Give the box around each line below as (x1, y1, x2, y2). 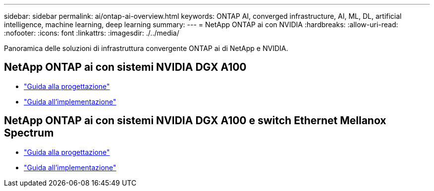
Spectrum (4, 127, 54, 140)
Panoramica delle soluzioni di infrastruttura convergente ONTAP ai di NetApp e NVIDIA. (4, 44, 288, 52)
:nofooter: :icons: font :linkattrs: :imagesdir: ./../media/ (4, 29, 179, 37)
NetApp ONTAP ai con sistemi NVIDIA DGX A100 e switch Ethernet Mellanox (4, 114, 386, 127)
